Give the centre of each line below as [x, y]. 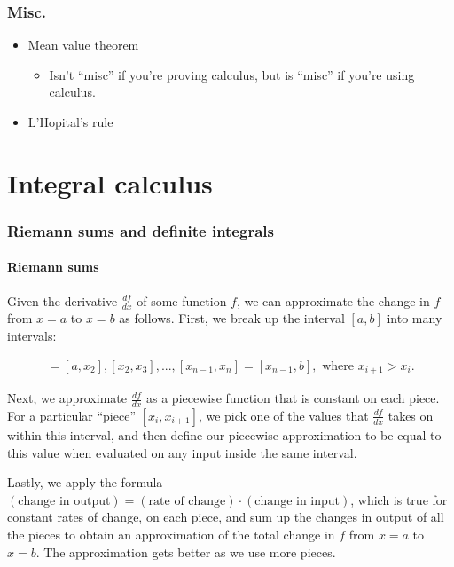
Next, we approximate [67, 398]
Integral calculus [110, 182]
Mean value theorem [83, 45]
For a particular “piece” [71, 415]
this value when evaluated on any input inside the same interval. [182, 452]
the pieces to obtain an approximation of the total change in [171, 534]
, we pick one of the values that [283, 415]
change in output [64, 501]
